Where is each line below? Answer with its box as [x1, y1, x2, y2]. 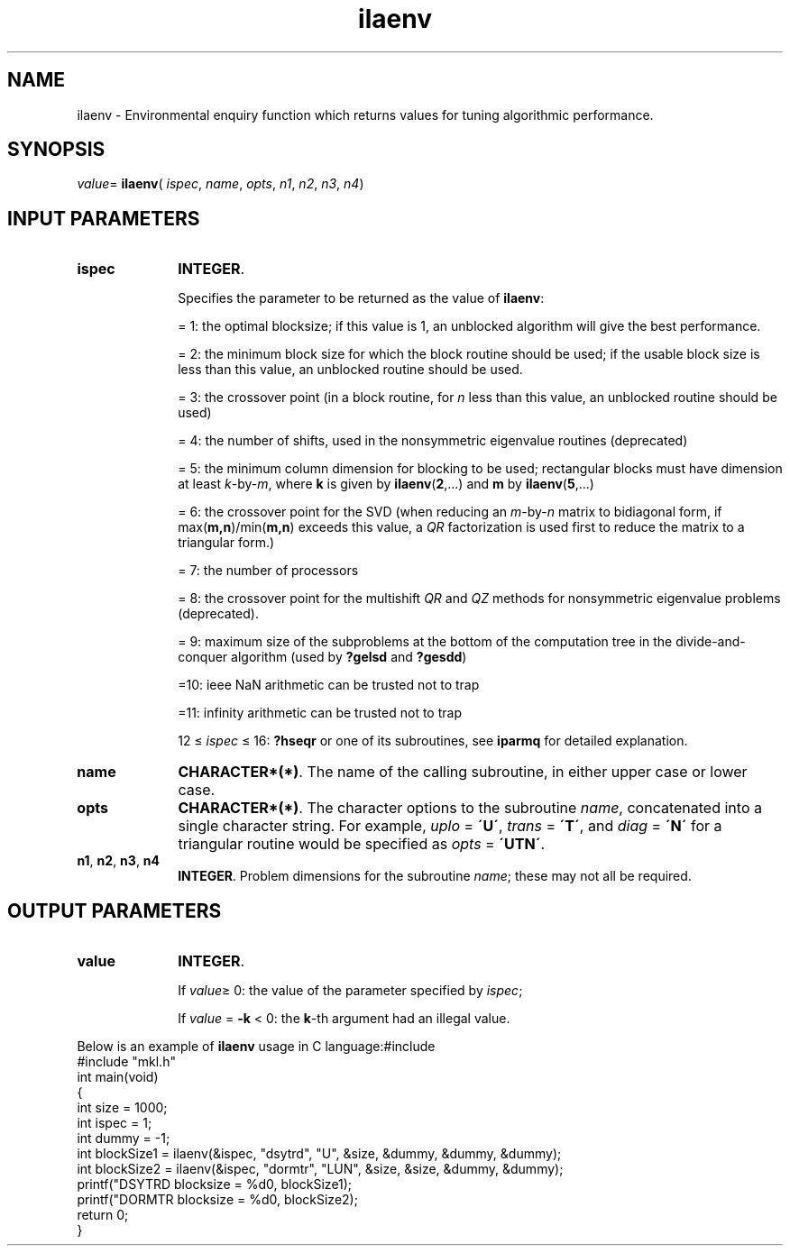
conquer [178, 649, 228, 665]
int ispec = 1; [77, 1115, 152, 1131]
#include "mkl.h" [77, 1054, 176, 1070]
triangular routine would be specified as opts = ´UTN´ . [178, 835, 546, 854]
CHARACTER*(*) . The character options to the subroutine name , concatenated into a [178, 799, 762, 818]
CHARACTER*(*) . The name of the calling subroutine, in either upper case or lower [178, 763, 748, 782]
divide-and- [675, 634, 746, 650]
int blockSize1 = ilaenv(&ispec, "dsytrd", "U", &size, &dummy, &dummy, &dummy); [77, 1146, 562, 1162]
